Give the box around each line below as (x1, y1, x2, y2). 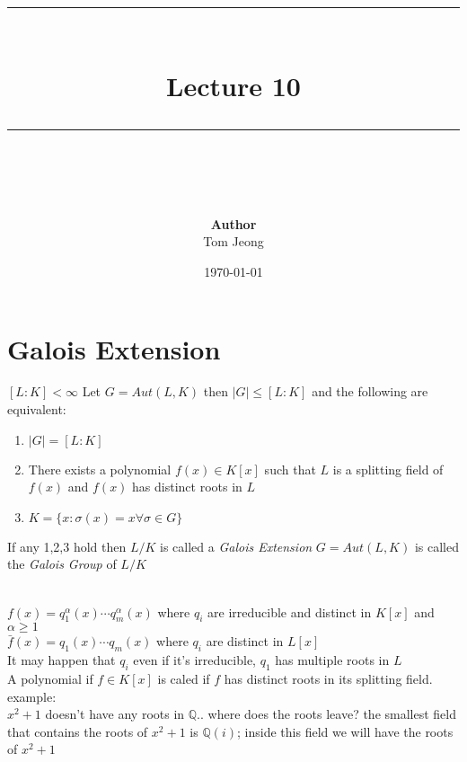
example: (7, 687, 57, 705)
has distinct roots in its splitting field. (224, 669, 433, 688)
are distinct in (206, 632, 284, 651)
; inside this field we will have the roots (237, 722, 454, 740)
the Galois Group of (7, 554, 117, 573)
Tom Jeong (203, 232, 264, 251)
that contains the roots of (7, 722, 148, 740)
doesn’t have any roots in (45, 704, 185, 723)
